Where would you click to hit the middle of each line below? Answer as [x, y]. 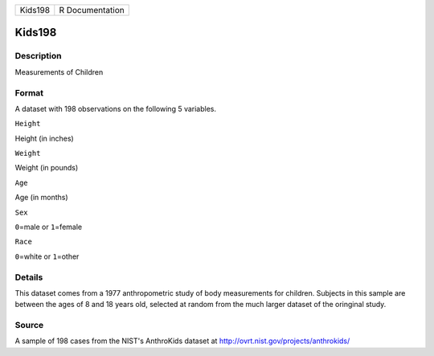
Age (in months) [41, 198]
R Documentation [92, 10]
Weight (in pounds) [47, 168]
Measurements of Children [59, 72]
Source [29, 325]
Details [29, 277]
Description [38, 56]
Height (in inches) [44, 138]
